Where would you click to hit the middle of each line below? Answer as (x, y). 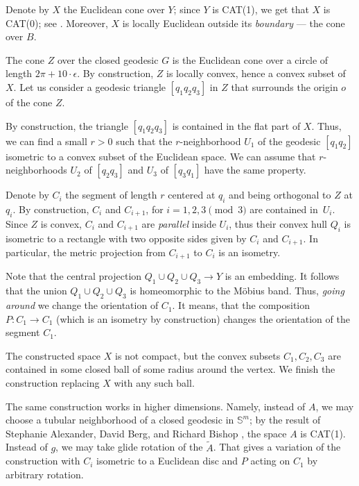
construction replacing (53, 383)
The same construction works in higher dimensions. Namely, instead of (156, 406)
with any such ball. (154, 383)
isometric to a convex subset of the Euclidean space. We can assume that (161, 156)
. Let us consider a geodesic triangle (90, 86)
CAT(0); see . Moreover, (57, 23)
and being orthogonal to (280, 195)
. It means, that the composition (241, 305)
